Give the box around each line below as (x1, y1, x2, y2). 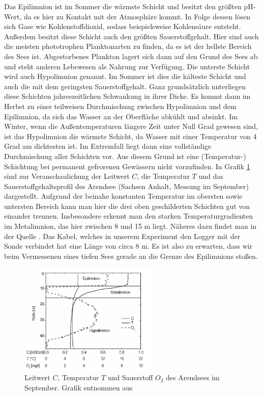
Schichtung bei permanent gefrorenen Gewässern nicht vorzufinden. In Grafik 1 (4, 161, 250, 171)
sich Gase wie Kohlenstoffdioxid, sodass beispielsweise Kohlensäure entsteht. (4, 21, 241, 32)
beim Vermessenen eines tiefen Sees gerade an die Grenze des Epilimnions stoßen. (4, 250, 258, 261)
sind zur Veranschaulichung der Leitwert (4, 171, 130, 181)
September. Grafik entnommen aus (24, 382, 133, 392)
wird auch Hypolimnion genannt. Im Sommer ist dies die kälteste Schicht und (4, 71, 246, 82)
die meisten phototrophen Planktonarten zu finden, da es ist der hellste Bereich (4, 41, 252, 51)
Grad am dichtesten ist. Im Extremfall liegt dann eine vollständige (4, 141, 211, 151)
